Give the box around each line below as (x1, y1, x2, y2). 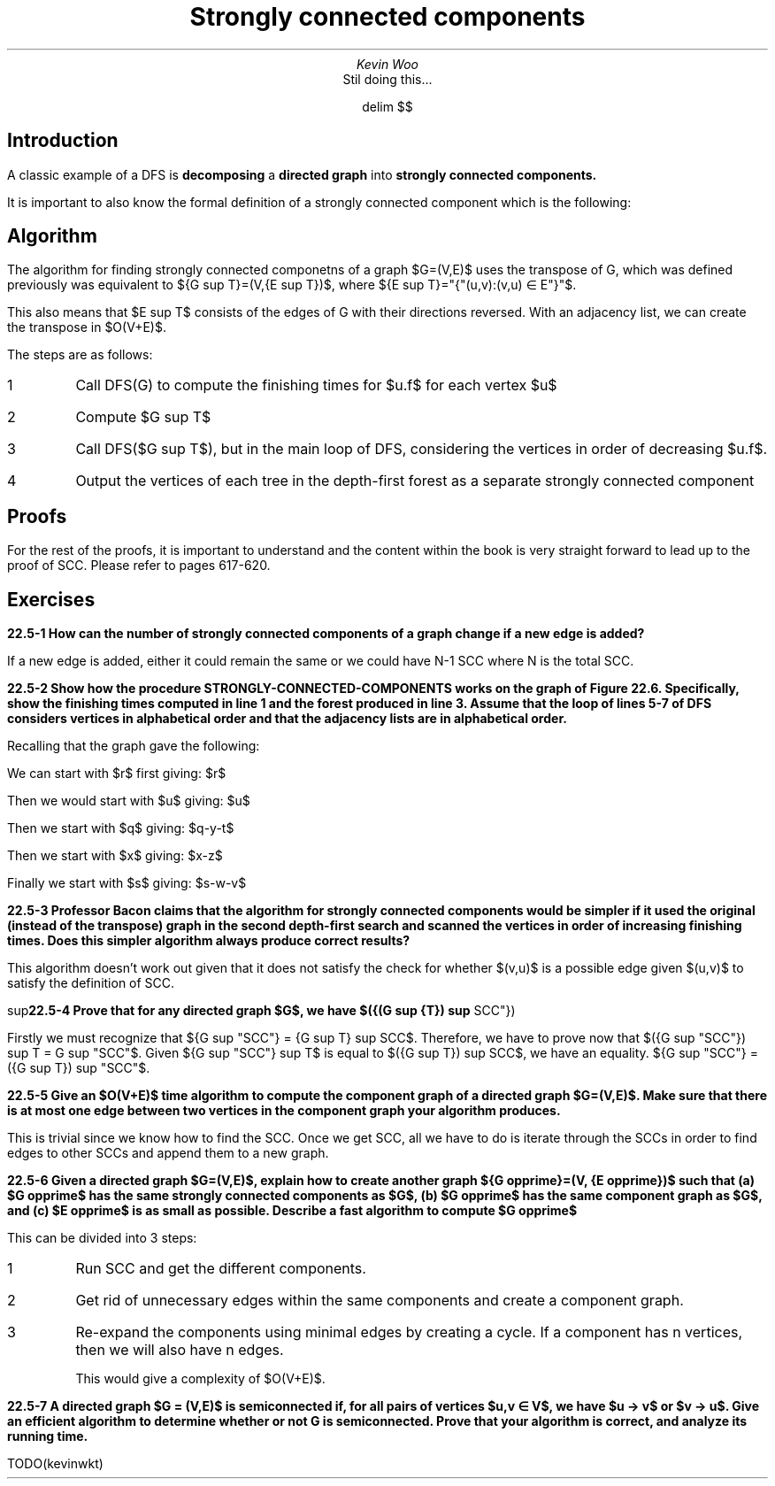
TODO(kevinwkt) (7, 1456, 104, 1472)
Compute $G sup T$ (75, 408, 211, 427)
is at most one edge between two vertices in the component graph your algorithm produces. (7, 1103, 561, 1119)
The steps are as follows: (7, 347, 153, 363)
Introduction (7, 129, 119, 152)
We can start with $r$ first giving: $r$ (7, 766, 226, 781)
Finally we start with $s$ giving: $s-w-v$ (7, 875, 247, 891)
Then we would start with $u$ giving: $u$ (7, 793, 250, 809)
